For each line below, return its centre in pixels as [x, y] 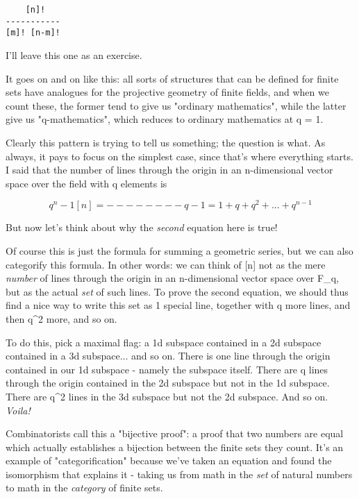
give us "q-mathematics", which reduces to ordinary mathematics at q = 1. [165, 119]
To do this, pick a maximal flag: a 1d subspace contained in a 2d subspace [164, 342]
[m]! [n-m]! [33, 33]
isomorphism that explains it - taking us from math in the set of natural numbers [179, 474]
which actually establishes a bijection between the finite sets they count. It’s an [175, 447]
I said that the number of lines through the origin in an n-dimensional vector [169, 170]
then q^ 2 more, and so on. [61, 318]
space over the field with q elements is [86, 183]
